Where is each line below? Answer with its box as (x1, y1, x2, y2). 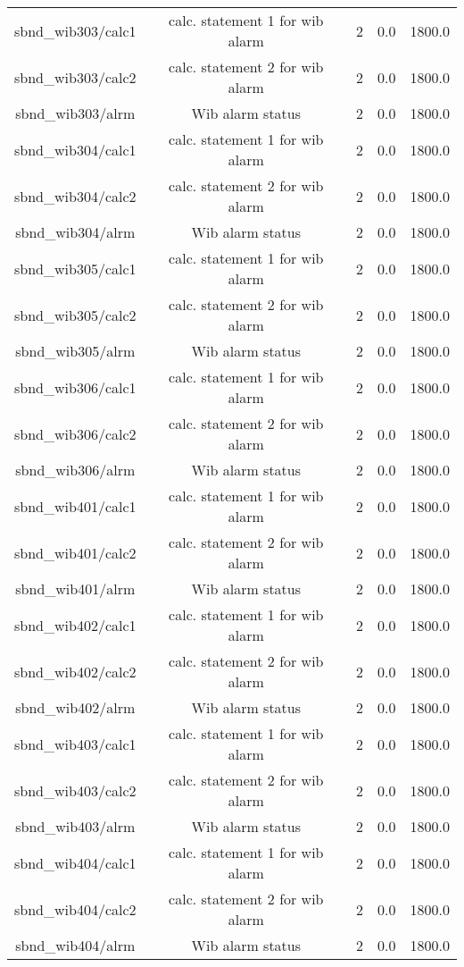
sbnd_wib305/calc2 (14, 304, 137, 325)
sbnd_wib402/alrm (15, 697, 136, 718)
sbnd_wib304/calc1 (14, 139, 137, 160)
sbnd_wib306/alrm (15, 459, 136, 480)
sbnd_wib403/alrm (15, 816, 136, 837)
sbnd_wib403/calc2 (14, 779, 137, 801)
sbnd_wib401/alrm (15, 578, 136, 599)
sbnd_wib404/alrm (15, 935, 136, 955)
